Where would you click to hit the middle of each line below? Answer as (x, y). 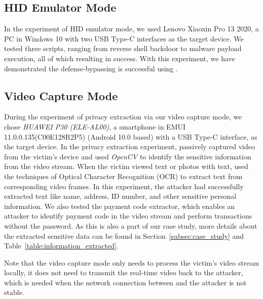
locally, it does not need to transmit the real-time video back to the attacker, (124, 272)
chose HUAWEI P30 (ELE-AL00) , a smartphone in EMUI (95, 126)
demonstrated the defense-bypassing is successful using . (91, 68)
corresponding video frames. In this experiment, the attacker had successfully (124, 186)
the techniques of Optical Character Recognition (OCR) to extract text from (123, 176)
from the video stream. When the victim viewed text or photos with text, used (126, 166)
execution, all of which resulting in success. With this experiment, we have (120, 58)
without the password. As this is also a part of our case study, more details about (131, 225)
